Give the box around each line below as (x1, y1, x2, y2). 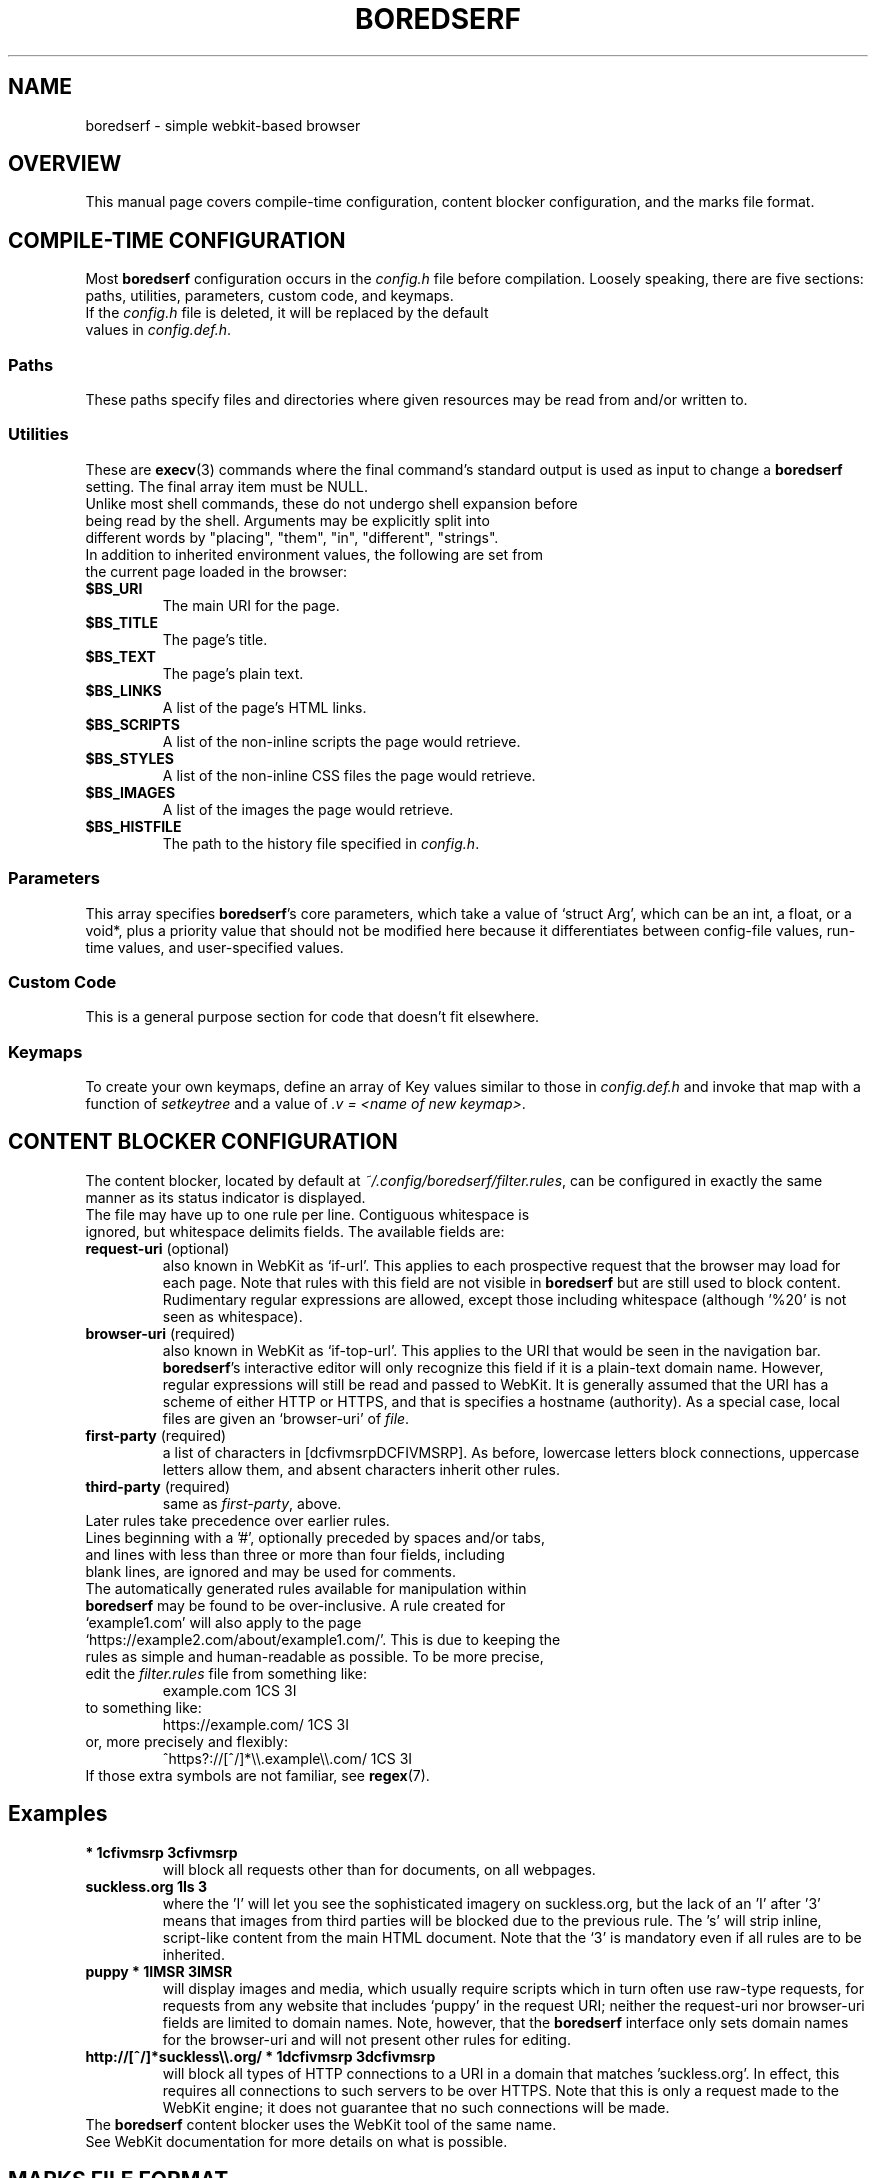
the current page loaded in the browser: (85, 562, 348, 580)
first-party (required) (85, 1426, 227, 1444)
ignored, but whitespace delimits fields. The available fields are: (85, 1222, 505, 1240)
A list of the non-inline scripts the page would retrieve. (162, 732, 521, 750)
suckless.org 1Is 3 (85, 1877, 208, 1895)
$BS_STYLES (85, 749, 175, 767)
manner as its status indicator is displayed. (85, 1188, 366, 1206)
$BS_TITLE (85, 613, 158, 631)
